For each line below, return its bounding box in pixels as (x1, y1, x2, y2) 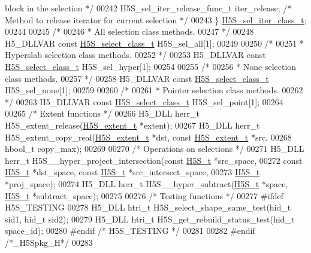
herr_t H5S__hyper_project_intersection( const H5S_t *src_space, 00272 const (5, 154, 303, 166)
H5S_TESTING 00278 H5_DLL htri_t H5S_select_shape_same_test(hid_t (5, 201, 291, 214)
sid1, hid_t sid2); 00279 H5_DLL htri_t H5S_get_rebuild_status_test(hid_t (5, 212, 295, 225)
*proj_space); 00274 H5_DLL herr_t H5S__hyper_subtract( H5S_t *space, (5, 177, 288, 190)
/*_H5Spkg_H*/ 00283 (5, 236, 93, 248)
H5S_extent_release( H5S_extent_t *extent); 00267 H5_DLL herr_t (5, 118, 260, 131)
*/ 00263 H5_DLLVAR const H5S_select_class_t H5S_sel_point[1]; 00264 (5, 95, 283, 108)
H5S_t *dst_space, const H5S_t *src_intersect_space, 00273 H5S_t (5, 166, 260, 178)
